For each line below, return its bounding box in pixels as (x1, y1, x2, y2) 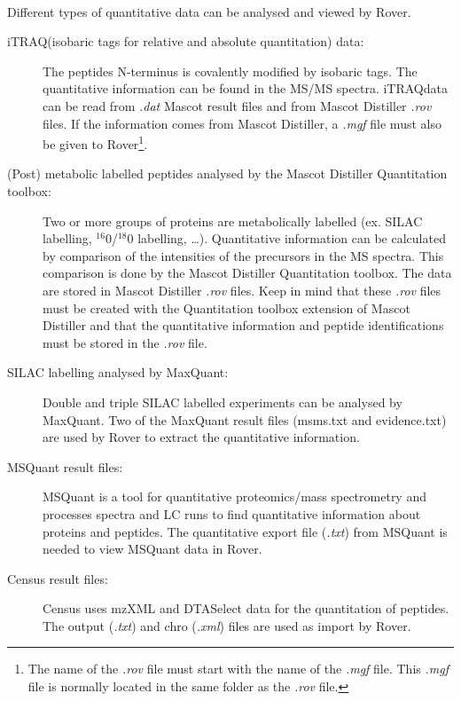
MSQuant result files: (7, 457, 123, 476)
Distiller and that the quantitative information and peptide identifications (43, 316, 444, 335)
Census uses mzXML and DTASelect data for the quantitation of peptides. (43, 599, 449, 618)
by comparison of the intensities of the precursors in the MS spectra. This (43, 246, 444, 264)
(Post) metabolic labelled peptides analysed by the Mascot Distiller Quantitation (7, 164, 448, 183)
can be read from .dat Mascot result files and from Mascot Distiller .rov (43, 96, 432, 114)
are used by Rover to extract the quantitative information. (43, 428, 360, 446)
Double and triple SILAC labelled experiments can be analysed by (43, 392, 402, 411)
